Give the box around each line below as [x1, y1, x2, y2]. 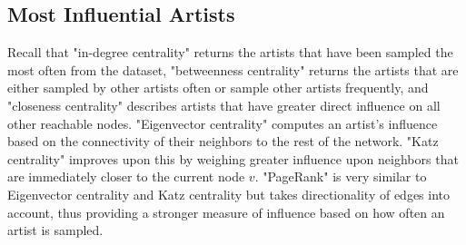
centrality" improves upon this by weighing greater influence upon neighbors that [7, 149, 459, 168]
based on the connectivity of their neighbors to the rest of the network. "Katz [7, 132, 439, 151]
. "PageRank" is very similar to [254, 167, 427, 186]
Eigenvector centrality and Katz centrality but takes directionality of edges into [7, 184, 451, 203]
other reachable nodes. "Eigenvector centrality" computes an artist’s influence [7, 113, 438, 132]
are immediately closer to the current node [7, 167, 245, 186]
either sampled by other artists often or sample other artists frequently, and [7, 78, 429, 97]
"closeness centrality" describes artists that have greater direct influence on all [7, 95, 441, 114]
